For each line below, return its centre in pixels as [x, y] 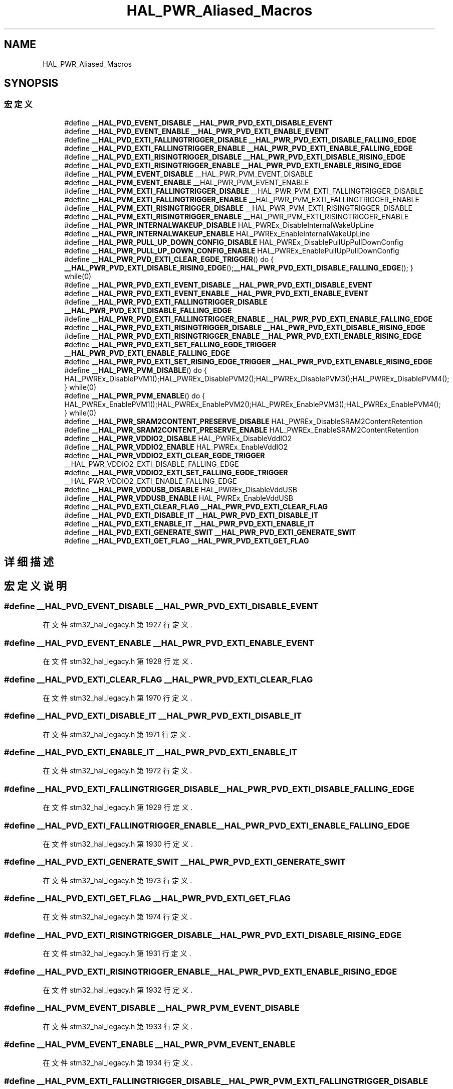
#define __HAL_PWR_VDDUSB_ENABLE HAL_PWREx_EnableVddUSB [179, 498]
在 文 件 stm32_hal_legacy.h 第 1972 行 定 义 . [118, 771]
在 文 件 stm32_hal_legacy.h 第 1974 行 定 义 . [118, 917]
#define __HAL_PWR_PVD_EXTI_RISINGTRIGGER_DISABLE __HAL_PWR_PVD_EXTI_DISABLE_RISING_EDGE [245, 327]
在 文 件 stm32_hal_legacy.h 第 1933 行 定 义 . [118, 1026]
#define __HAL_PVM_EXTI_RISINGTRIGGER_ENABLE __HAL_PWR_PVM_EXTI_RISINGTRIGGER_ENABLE [237, 216]
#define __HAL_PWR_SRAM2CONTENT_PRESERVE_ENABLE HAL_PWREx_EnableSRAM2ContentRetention [242, 430]
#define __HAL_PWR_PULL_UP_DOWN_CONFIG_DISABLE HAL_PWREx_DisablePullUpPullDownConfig [234, 242]
